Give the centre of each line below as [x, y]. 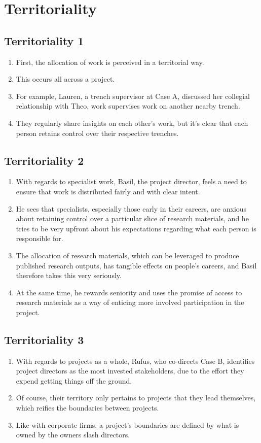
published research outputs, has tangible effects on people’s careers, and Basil [136, 265]
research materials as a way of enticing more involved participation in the [130, 302]
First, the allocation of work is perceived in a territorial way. [110, 62]
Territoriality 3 [44, 339]
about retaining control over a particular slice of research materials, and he [132, 218]
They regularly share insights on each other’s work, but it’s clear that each [132, 123]
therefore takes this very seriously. [69, 275]
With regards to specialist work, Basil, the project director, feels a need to [131, 181]
